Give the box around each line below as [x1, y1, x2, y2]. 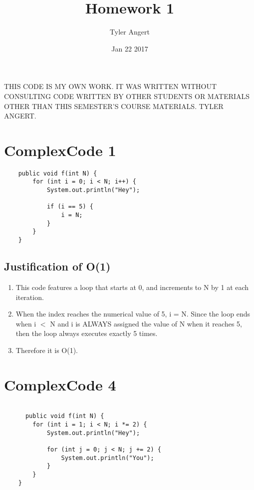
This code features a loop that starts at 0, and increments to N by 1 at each [15, 281, 249, 292]
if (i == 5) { [46, 203, 93, 210]
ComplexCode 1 [4, 139, 116, 160]
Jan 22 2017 [111, 43, 148, 53]
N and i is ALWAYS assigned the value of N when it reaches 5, [50, 318, 242, 328]
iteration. [15, 291, 44, 302]
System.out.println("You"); [61, 454, 154, 461]
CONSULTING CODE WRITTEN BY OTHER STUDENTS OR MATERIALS [4, 90, 250, 101]
